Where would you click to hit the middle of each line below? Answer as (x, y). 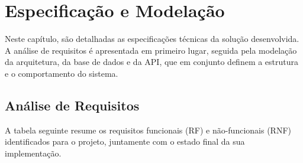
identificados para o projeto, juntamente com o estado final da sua (125, 141)
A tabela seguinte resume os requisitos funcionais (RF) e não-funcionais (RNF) (148, 130)
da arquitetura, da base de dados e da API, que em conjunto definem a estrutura (152, 62)
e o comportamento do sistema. (62, 73)
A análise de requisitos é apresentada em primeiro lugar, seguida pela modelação (151, 50)
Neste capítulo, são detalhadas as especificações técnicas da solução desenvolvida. (152, 39)
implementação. (33, 153)
